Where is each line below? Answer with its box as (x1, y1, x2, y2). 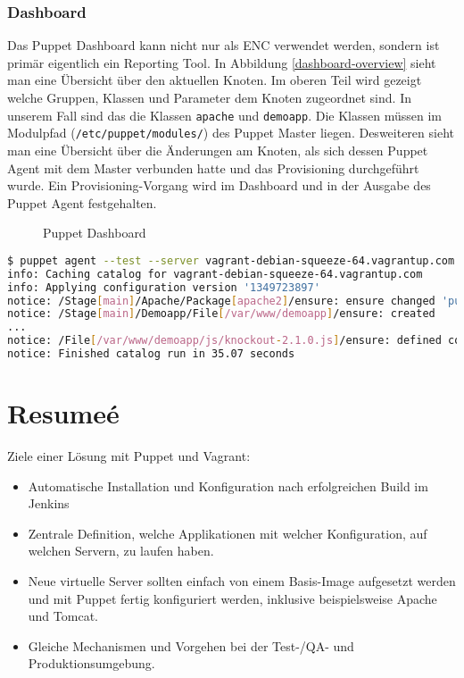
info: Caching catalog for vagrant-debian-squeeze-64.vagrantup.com (7, 267, 423, 280)
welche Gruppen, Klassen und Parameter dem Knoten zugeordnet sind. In (7, 88, 411, 106)
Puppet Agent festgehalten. (7, 193, 157, 212)
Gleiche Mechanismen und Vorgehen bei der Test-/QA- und (28, 636, 354, 655)
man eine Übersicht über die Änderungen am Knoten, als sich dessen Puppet (7, 140, 428, 159)
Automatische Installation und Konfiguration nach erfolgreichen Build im (28, 476, 428, 495)
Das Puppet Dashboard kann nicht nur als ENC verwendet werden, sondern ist (7, 36, 440, 54)
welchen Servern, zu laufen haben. (28, 541, 214, 560)
